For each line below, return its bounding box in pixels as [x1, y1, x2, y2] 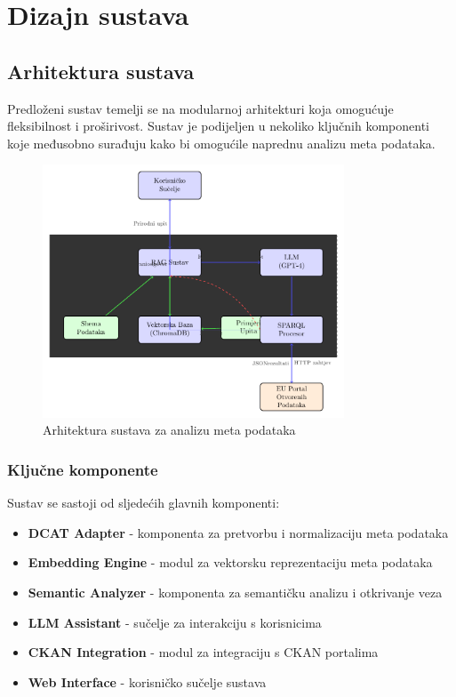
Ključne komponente [7, 458, 158, 480]
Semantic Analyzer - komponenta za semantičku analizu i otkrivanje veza [28, 582, 443, 601]
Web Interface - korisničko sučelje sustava [28, 672, 267, 691]
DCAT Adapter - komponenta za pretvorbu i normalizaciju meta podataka [28, 523, 449, 541]
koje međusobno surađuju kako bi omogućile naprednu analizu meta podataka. [7, 133, 436, 152]
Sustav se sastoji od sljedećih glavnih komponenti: [7, 493, 280, 512]
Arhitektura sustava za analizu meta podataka [43, 421, 296, 439]
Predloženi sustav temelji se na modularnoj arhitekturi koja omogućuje [7, 99, 394, 117]
